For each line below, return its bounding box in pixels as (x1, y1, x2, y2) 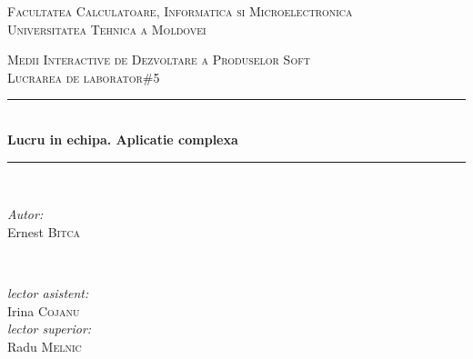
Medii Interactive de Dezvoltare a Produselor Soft (7, 50, 310, 69)
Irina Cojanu (7, 301, 80, 320)
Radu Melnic (7, 336, 82, 355)
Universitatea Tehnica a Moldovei (7, 19, 206, 38)
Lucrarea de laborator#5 (7, 67, 160, 86)
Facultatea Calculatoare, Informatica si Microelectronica (7, 2, 353, 20)
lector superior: (7, 319, 92, 338)
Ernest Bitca (7, 222, 81, 241)
